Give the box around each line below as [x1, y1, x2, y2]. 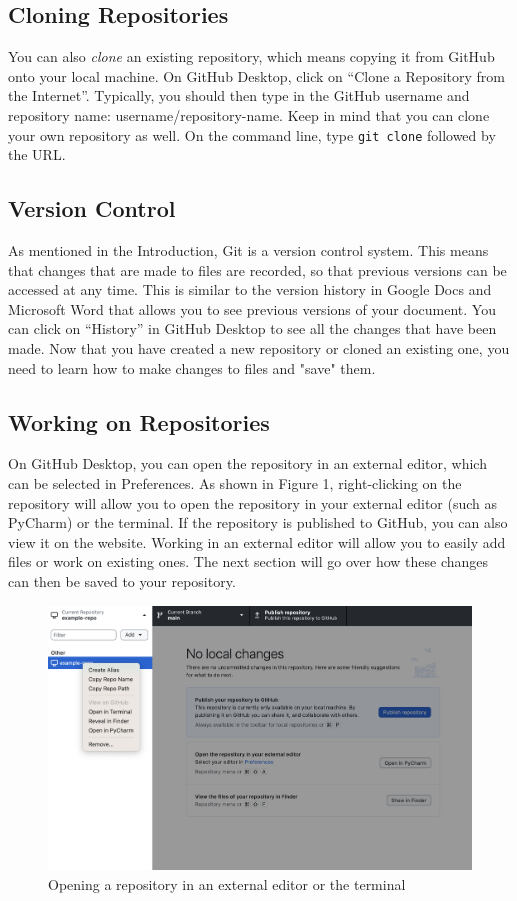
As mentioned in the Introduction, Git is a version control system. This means [8, 240, 489, 261]
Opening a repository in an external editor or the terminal [48, 873, 406, 894]
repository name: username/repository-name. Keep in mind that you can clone [8, 104, 490, 125]
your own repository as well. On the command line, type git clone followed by [8, 124, 496, 145]
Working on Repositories [8, 406, 270, 437]
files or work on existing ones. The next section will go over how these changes [8, 551, 489, 572]
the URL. [8, 144, 66, 165]
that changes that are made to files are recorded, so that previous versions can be [8, 259, 507, 280]
